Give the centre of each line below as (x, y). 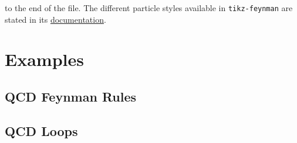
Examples (44, 59)
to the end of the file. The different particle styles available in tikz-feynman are (149, 8)
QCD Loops (41, 130)
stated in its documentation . (55, 19)
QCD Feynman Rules (71, 97)
